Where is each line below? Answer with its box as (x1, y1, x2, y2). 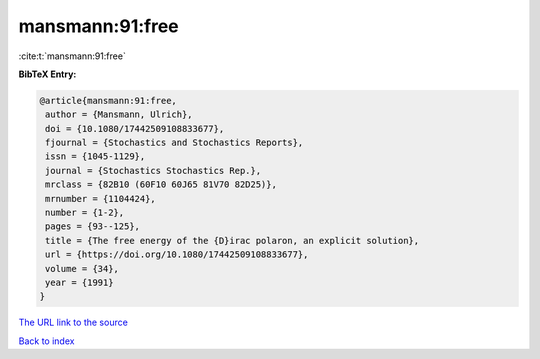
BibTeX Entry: (18, 68, 77, 80)
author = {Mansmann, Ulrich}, (45, 109, 194, 120)
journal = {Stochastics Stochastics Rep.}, (45, 165, 262, 176)
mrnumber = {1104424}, (45, 193, 157, 204)
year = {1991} (45, 277, 114, 288)
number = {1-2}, (45, 207, 125, 219)
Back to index (18, 335, 75, 347)
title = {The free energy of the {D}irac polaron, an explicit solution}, (45, 235, 420, 246)
